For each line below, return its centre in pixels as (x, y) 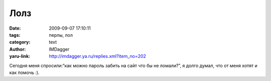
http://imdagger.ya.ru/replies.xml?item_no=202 (98, 56)
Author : (18, 49)
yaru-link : (20, 56)
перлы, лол (61, 35)
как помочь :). (24, 72)
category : (20, 42)
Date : (15, 28)
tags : (15, 35)
